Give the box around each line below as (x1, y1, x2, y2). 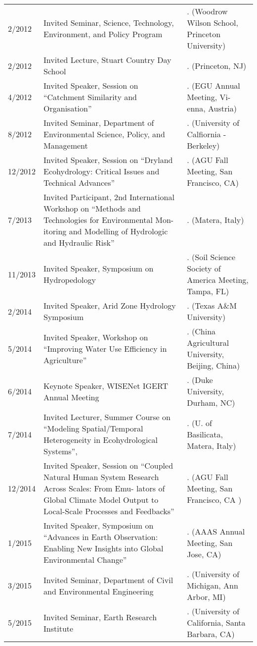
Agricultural (187, 337, 229, 348)
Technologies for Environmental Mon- (43, 214, 174, 225)
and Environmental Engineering (43, 585, 154, 597)
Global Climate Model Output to (43, 494, 159, 505)
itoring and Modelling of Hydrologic (43, 225, 168, 237)
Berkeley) (187, 140, 220, 151)
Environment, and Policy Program (43, 28, 163, 40)
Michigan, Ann (187, 580, 238, 591)
